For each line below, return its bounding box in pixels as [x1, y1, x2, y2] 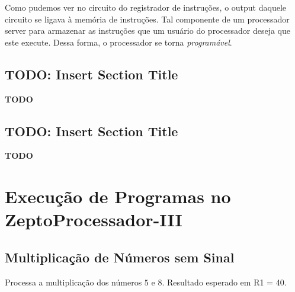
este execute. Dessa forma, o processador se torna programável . [5, 36, 232, 48]
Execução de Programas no [5, 184, 231, 208]
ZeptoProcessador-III [5, 207, 182, 232]
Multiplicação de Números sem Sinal [5, 248, 235, 266]
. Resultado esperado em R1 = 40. [162, 275, 287, 288]
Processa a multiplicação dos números [5, 275, 142, 288]
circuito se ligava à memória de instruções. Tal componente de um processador [5, 12, 290, 25]
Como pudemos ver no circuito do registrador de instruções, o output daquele [5, 1, 286, 13]
